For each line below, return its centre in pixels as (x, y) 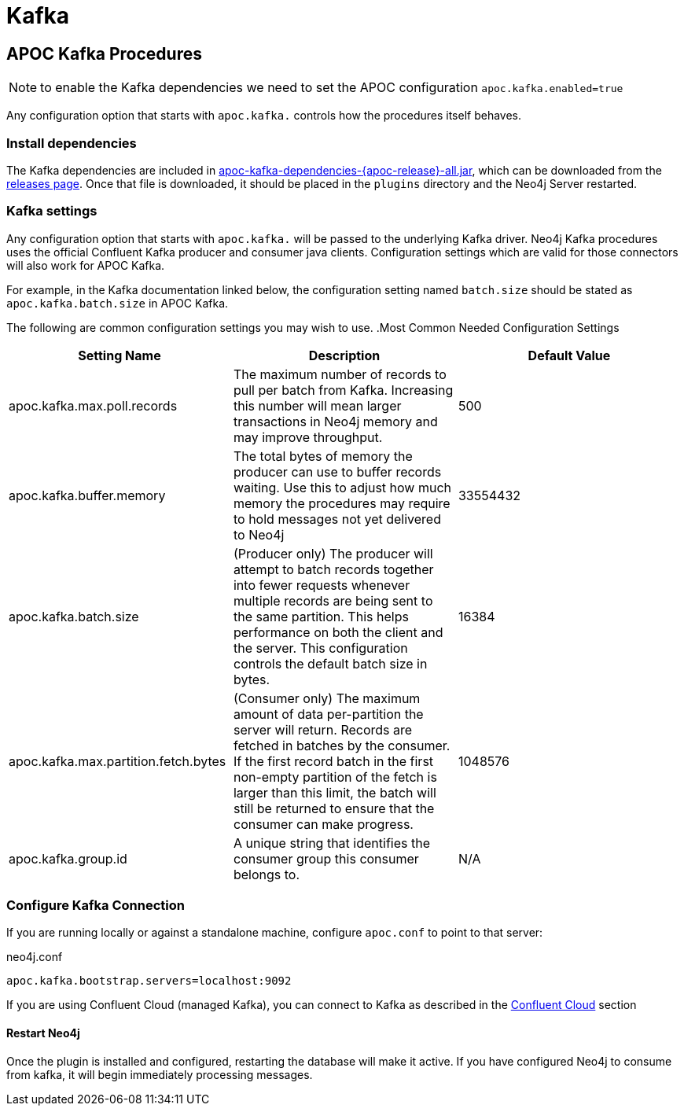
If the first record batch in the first (333, 761)
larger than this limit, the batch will (335, 792)
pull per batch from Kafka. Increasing (343, 390)
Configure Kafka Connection (96, 906)
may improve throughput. (308, 437)
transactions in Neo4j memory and (335, 421)
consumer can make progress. (323, 824)
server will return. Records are (323, 729)
